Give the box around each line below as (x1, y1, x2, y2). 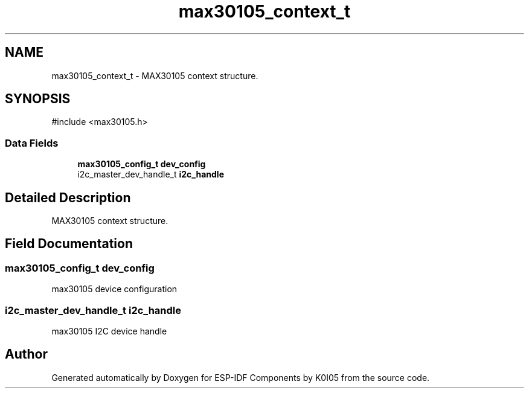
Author (5, 347, 48, 362)
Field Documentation (5, 236, 133, 252)
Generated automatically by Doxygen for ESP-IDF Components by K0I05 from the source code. (51, 372, 430, 383)
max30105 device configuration (51, 284, 178, 295)
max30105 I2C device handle (51, 326, 167, 336)
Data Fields (5, 136, 59, 149)
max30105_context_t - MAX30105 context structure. (51, 70, 258, 81)
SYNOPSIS (5, 91, 71, 107)
